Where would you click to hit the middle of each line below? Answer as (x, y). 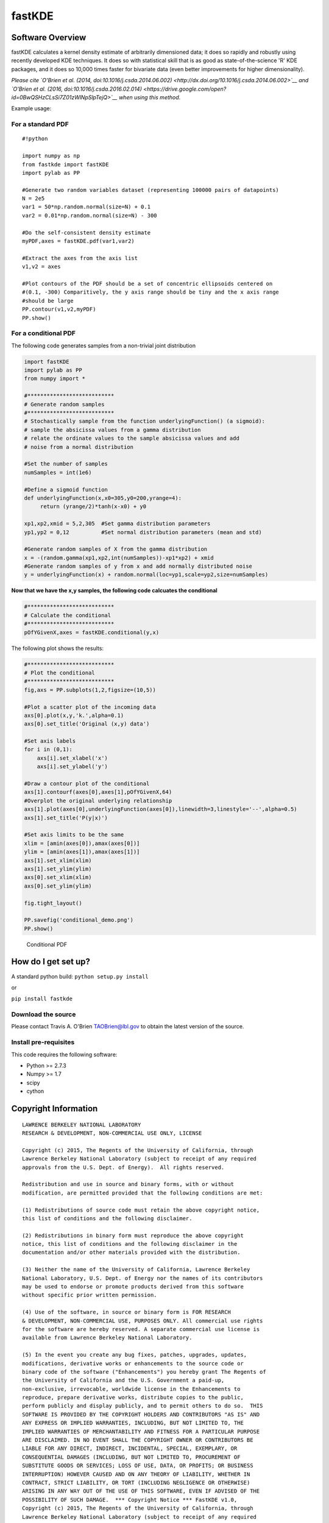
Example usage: (31, 108)
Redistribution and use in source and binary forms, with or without (128, 1184)
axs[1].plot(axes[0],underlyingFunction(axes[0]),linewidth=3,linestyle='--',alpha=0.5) (161, 809)
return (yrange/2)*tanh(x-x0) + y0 (93, 507)
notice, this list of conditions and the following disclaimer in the (130, 1244)
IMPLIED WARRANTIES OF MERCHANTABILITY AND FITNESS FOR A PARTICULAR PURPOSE (141, 1431)
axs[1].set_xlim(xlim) (58, 860)
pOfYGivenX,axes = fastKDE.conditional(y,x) (92, 632)
